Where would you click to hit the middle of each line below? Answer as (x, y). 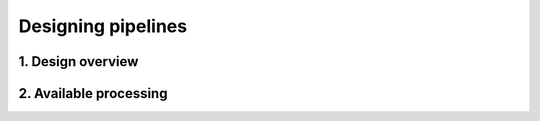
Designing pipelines (103, 26)
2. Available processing (93, 93)
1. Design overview (78, 61)
